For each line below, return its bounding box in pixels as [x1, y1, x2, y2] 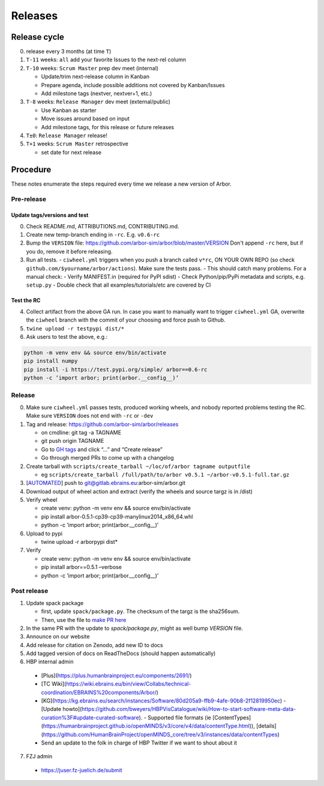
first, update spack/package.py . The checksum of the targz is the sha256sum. [41, 608, 240, 615]
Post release [11, 586, 49, 595]
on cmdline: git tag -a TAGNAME [41, 428, 122, 436]
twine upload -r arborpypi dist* [41, 538, 118, 546]
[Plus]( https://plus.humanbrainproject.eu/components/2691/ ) [41, 672, 192, 679]
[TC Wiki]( [41, 680, 67, 687]
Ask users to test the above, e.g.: [26, 333, 108, 340]
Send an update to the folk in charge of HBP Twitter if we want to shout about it [41, 739, 237, 746]
